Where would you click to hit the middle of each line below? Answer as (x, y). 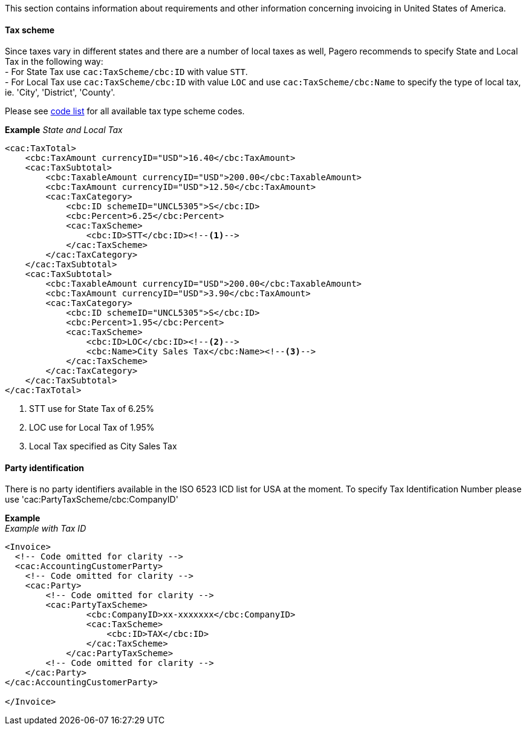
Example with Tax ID (46, 529)
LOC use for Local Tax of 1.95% (92, 428)
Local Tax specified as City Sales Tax (103, 446)
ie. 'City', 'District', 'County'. (60, 93)
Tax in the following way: (54, 62)
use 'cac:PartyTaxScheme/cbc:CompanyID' (92, 500)
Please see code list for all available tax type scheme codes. (125, 111)
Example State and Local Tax (64, 130)
